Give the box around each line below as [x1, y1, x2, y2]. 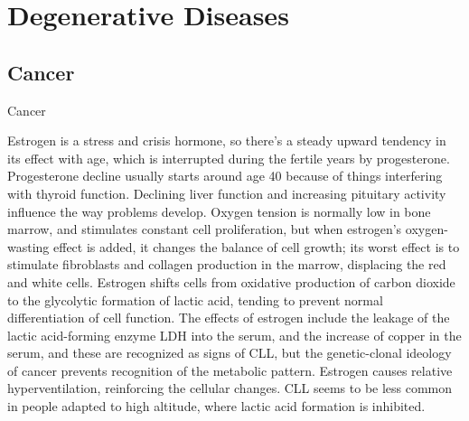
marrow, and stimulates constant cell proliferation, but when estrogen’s [7, 220, 402, 239]
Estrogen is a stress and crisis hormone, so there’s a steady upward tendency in [7, 131, 446, 150]
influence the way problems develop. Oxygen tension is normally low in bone [7, 201, 431, 220]
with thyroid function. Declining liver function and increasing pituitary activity [7, 183, 446, 202]
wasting [7, 237, 50, 256]
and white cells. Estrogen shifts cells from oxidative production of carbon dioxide [7, 272, 455, 291]
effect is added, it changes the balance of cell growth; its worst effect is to [53, 237, 460, 256]
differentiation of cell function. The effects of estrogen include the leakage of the [7, 308, 450, 327]
